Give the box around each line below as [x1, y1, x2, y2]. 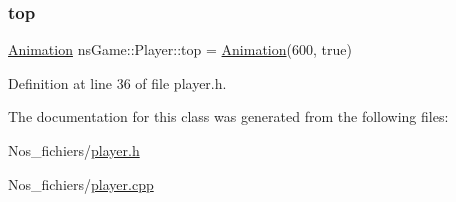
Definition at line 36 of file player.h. [8, 72, 227, 93]
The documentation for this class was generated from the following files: [8, 106, 449, 127]
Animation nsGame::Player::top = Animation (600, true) [8, 39, 352, 60]
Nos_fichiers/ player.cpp [8, 173, 154, 194]
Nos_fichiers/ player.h [8, 140, 140, 160]
